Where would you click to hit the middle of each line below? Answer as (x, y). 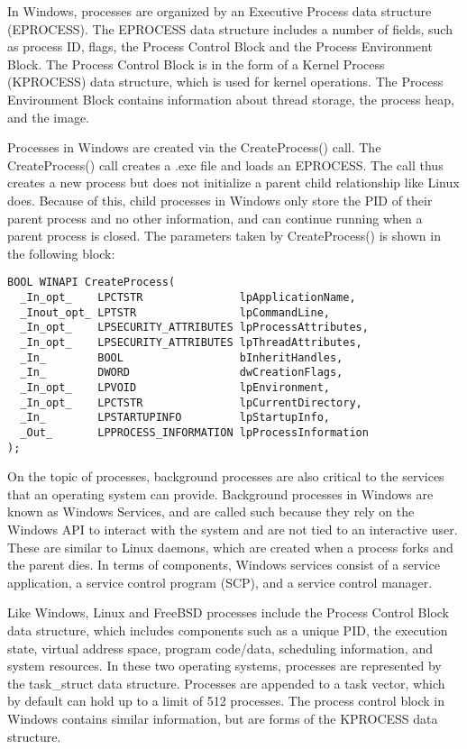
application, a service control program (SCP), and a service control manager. (220, 582)
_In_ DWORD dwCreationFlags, (182, 373)
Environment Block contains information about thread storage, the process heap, (231, 99)
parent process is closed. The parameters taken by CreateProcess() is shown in (224, 236)
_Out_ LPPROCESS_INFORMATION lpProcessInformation (194, 432)
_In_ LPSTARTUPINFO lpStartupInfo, (175, 418)
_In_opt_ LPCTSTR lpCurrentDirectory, (191, 402)
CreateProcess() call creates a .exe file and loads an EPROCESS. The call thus (225, 164)
